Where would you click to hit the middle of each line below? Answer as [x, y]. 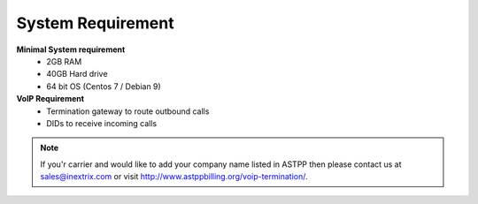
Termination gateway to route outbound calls [128, 111]
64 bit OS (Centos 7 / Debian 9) [104, 86]
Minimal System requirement [71, 49]
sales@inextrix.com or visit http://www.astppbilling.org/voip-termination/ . [174, 177]
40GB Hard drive [77, 74]
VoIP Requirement [50, 99]
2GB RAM [64, 61]
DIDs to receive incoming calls [102, 123]
